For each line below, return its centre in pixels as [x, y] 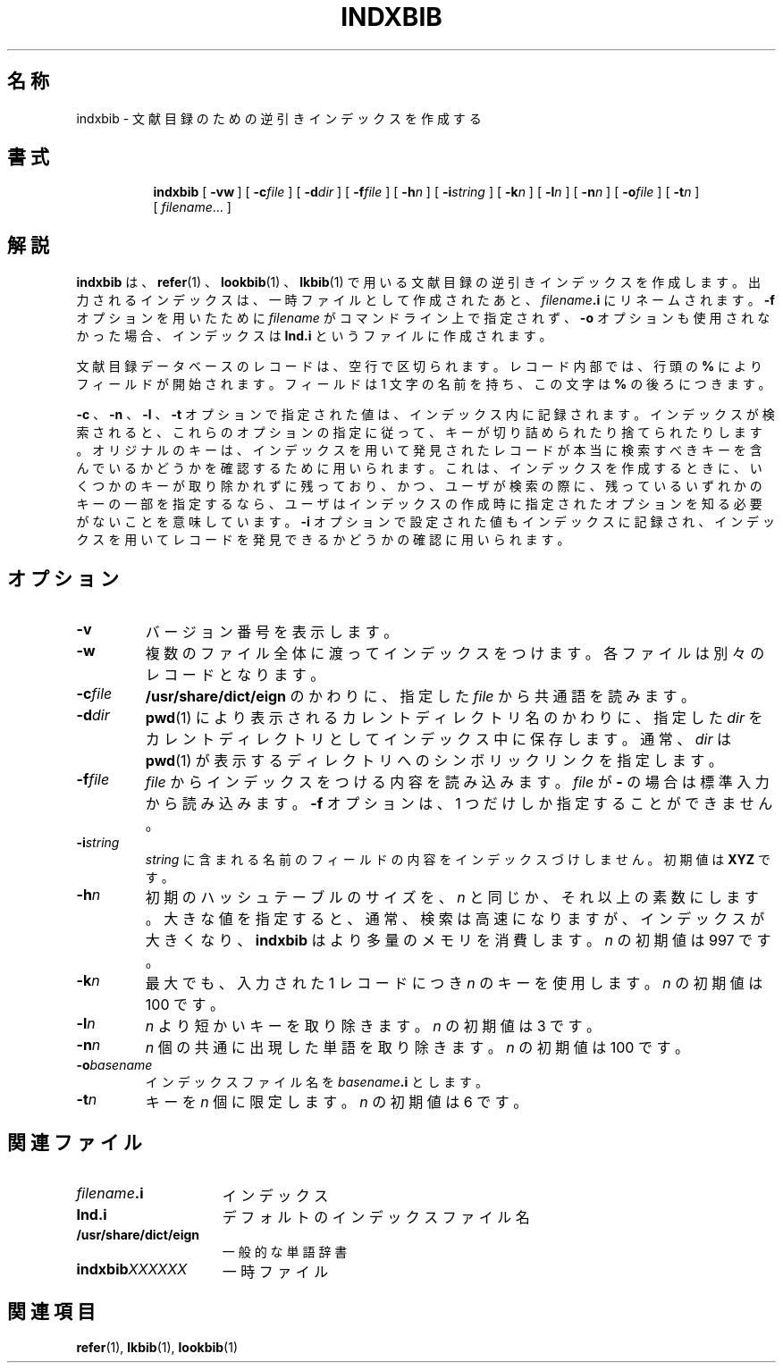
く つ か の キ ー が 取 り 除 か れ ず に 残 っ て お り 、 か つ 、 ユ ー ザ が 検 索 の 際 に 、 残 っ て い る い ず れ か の [419, 486]
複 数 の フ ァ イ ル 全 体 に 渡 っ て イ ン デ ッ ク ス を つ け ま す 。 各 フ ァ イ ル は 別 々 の [455, 654]
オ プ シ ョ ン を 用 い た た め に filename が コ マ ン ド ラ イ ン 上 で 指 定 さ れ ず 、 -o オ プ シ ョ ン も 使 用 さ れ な [423, 318]
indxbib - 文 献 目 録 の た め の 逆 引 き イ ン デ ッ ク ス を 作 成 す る [279, 118]
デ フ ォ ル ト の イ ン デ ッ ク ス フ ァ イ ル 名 [376, 1217]
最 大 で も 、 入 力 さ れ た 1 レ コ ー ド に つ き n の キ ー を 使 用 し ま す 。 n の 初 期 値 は [454, 983]
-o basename [114, 1065]
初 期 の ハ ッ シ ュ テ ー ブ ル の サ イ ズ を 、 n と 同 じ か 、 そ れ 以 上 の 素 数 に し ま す [452, 898]
